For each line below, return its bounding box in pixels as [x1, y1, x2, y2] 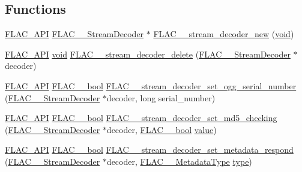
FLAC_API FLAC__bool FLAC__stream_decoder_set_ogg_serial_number [5, 79, 297, 92]
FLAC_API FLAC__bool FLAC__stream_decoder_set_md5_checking [5, 111, 277, 124]
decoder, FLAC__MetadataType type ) [106, 155, 252, 167]
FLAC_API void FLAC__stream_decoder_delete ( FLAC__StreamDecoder [5, 47, 291, 60]
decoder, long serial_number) [106, 91, 216, 104]
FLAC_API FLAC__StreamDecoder [5, 28, 144, 40]
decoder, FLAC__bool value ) [106, 123, 217, 135]
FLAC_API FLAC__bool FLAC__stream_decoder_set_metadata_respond [5, 143, 294, 156]
